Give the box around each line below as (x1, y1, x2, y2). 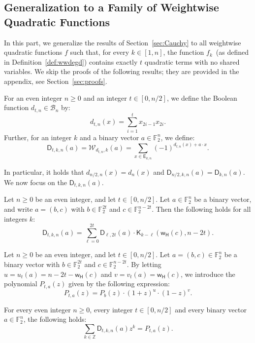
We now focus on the (4, 177, 67, 187)
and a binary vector (79, 132, 139, 142)
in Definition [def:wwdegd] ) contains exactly (4, 56, 138, 67)
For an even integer (4, 92, 63, 103)
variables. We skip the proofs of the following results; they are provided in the (4, 66, 239, 76)
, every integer (90, 304, 133, 314)
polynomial (4, 278, 37, 289)
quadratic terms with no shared (144, 56, 240, 67)
